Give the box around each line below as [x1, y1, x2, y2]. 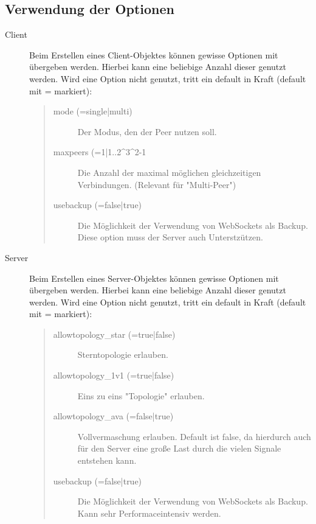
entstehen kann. [77, 454, 137, 467]
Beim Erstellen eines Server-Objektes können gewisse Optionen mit [29, 271, 279, 284]
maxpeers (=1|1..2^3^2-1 [53, 145, 146, 158]
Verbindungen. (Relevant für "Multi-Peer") [77, 178, 236, 190]
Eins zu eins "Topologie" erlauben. [77, 389, 205, 402]
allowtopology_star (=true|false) [53, 327, 176, 340]
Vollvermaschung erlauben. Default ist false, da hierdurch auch [77, 430, 311, 442]
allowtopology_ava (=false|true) [53, 410, 174, 422]
